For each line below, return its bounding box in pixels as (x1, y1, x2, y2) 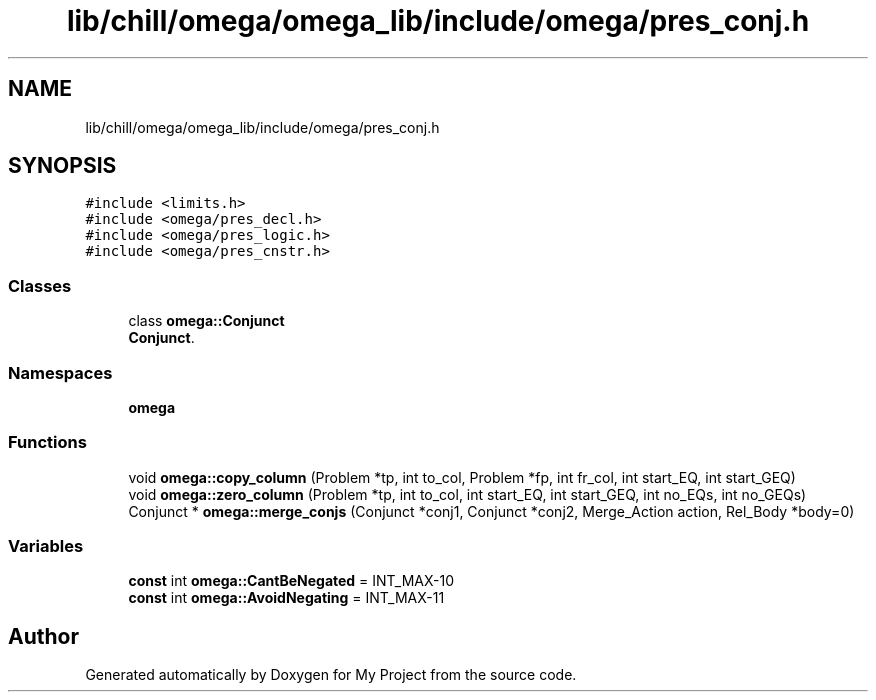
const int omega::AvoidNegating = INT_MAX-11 (128, 589, 445, 607)
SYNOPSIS (8, 153, 117, 179)
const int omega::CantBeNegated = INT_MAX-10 (128, 572, 455, 590)
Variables (8, 536, 84, 557)
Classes (8, 275, 72, 296)
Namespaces (8, 362, 113, 383)
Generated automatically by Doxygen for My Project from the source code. (85, 666, 577, 684)
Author (8, 623, 79, 649)
